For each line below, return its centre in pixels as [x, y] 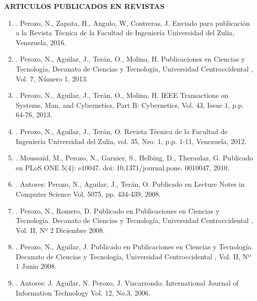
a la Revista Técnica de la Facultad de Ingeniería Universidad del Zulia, [125, 33]
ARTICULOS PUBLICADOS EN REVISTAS [84, 6]
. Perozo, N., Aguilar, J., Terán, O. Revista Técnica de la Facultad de [122, 131]
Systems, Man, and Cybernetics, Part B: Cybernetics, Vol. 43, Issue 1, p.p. [130, 105]
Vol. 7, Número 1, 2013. [52, 78]
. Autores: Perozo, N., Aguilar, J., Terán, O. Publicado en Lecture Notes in [130, 184]
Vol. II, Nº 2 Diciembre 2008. [60, 230]
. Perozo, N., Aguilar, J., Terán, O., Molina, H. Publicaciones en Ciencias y [130, 59]
